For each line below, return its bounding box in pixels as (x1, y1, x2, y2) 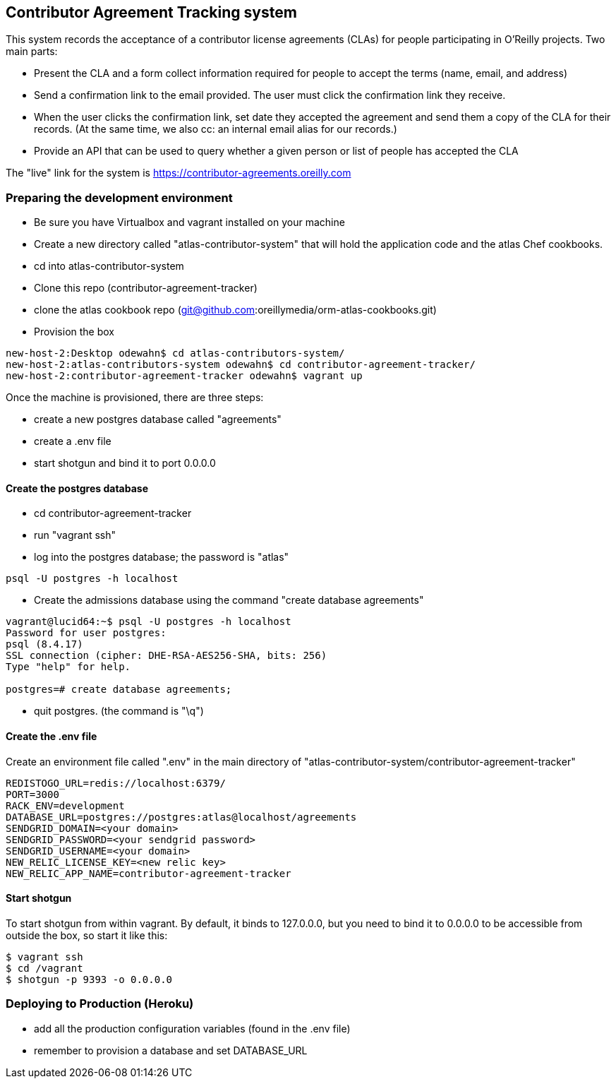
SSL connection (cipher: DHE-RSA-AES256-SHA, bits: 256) (6, 650, 327, 662)
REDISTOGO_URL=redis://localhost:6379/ (6, 777, 226, 789)
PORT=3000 (6, 788, 59, 800)
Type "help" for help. (6, 661, 131, 673)
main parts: (6, 45, 58, 58)
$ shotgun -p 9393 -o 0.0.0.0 (6, 973, 173, 985)
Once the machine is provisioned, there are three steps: (6, 391, 264, 404)
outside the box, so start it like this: (6, 929, 168, 941)
